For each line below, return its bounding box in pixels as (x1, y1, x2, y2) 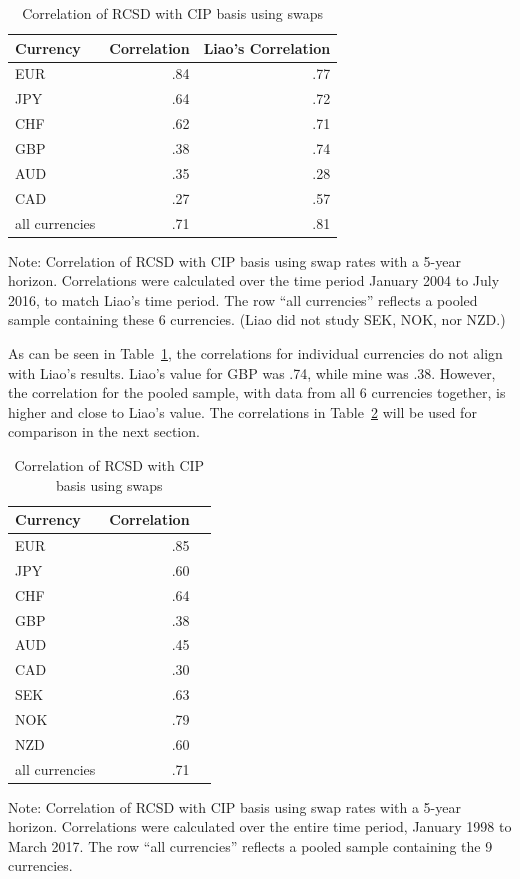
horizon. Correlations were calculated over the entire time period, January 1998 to (8, 816, 512, 837)
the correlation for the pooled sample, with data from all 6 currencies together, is (8, 382, 506, 403)
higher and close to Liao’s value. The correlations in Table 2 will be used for (8, 401, 477, 422)
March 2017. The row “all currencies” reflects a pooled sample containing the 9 (8, 835, 493, 856)
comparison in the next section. (8, 421, 200, 442)
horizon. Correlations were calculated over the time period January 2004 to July (8, 270, 500, 291)
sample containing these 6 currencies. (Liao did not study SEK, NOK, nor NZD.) (8, 309, 506, 330)
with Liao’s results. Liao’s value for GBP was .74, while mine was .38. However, (8, 362, 496, 383)
